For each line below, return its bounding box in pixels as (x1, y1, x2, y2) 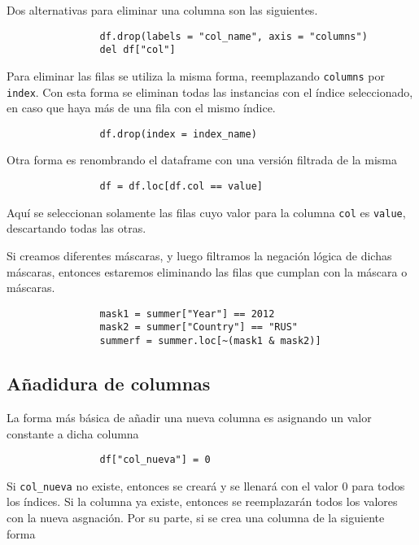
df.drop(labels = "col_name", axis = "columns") (99, 30, 368, 42)
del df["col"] (99, 44, 176, 56)
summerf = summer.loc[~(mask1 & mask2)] (99, 335, 321, 347)
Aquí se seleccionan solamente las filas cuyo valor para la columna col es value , (7, 203, 406, 220)
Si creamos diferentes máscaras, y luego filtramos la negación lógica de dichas (7, 246, 392, 264)
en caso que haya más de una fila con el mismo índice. (7, 99, 276, 116)
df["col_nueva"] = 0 (99, 454, 211, 466)
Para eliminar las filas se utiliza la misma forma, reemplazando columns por (7, 67, 385, 84)
